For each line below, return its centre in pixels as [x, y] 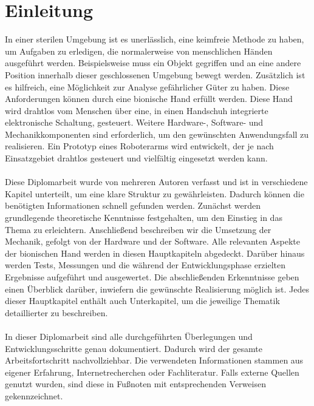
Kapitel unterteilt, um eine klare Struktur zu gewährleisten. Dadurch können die [155, 193]
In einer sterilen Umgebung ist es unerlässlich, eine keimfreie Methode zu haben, [155, 39]
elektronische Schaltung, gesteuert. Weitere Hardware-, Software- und [134, 122]
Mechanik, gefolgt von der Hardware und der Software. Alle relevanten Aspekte [153, 241]
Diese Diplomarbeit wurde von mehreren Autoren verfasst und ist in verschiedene [156, 182]
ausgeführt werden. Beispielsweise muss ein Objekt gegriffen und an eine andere [153, 63]
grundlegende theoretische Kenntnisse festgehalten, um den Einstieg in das [144, 218]
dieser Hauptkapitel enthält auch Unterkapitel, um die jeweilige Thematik [142, 301]
